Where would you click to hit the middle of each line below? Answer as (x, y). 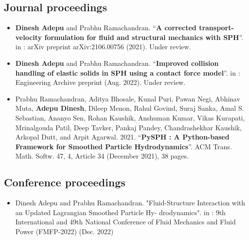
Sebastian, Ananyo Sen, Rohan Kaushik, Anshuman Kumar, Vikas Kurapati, (130, 117)
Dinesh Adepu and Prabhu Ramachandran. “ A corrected (106, 28)
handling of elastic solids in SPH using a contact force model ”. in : (128, 72)
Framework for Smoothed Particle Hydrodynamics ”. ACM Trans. (124, 146)
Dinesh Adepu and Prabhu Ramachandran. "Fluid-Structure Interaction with (130, 203)
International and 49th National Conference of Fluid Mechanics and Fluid (125, 222)
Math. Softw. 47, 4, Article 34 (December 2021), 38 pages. (102, 156)
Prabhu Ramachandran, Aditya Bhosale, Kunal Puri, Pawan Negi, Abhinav (128, 98)
